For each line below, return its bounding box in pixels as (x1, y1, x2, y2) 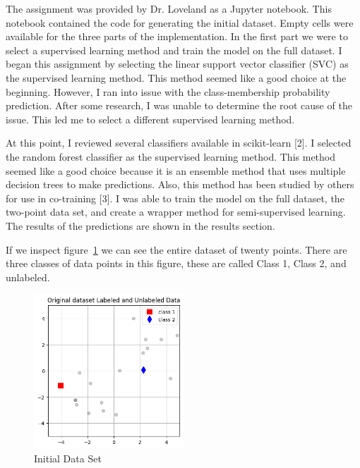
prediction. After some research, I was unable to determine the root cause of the (6, 98, 352, 113)
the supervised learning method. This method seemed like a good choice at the (6, 70, 347, 85)
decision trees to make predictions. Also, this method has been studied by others (6, 177, 354, 192)
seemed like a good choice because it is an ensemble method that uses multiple (6, 163, 346, 178)
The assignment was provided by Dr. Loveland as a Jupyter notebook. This (6, 1, 332, 16)
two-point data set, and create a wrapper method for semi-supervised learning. (6, 204, 346, 219)
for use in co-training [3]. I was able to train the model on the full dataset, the (6, 190, 344, 205)
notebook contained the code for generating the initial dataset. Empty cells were (6, 15, 354, 30)
